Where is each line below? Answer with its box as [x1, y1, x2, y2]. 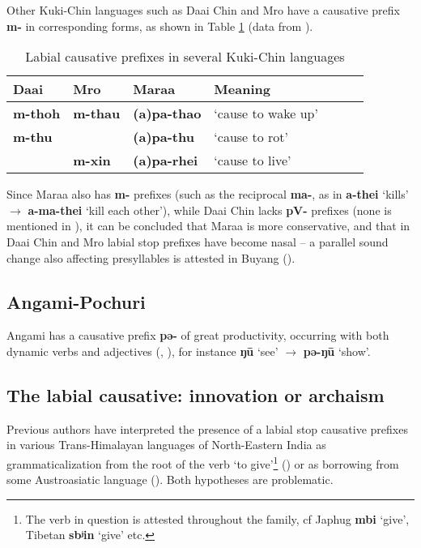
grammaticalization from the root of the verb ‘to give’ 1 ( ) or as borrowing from [6, 452, 399, 472]
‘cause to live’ [214, 151, 291, 170]
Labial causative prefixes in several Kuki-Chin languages [25, 47, 345, 66]
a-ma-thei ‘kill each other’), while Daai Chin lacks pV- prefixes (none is [28, 201, 392, 218]
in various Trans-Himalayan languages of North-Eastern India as [6, 436, 326, 453]
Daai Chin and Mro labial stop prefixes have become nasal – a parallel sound [6, 233, 389, 250]
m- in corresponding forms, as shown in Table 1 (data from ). [6, 17, 313, 34]
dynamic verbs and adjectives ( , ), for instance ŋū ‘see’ [6, 342, 279, 359]
